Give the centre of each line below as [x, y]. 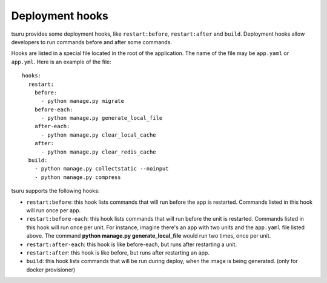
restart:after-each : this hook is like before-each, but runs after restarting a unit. [132, 244]
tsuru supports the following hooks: [55, 191]
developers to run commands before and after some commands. [92, 42]
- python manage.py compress [78, 177]
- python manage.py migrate [82, 101]
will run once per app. [54, 210]
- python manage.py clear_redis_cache [99, 152]
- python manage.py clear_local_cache [99, 135]
